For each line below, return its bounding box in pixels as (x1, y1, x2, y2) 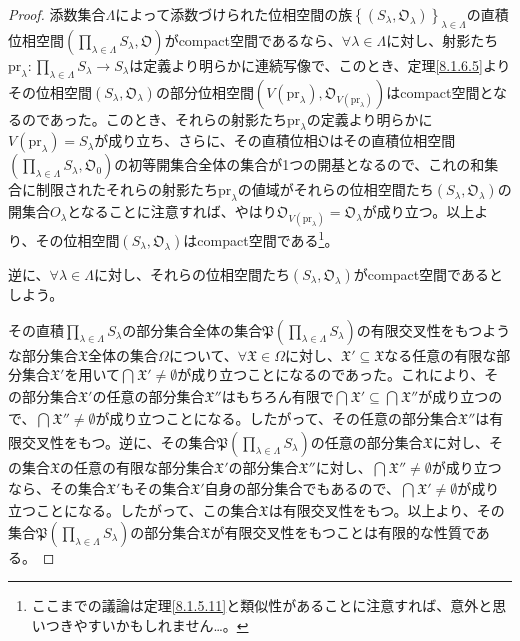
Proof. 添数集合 (8, 4, 106, 24)
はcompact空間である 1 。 (183, 227, 339, 251)
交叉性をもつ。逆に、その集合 (21, 431, 217, 452)
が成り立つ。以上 (362, 201, 475, 222)
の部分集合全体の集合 (122, 319, 263, 340)
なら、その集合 (8, 478, 106, 499)
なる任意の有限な (384, 344, 497, 365)
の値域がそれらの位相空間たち (237, 179, 434, 200)
